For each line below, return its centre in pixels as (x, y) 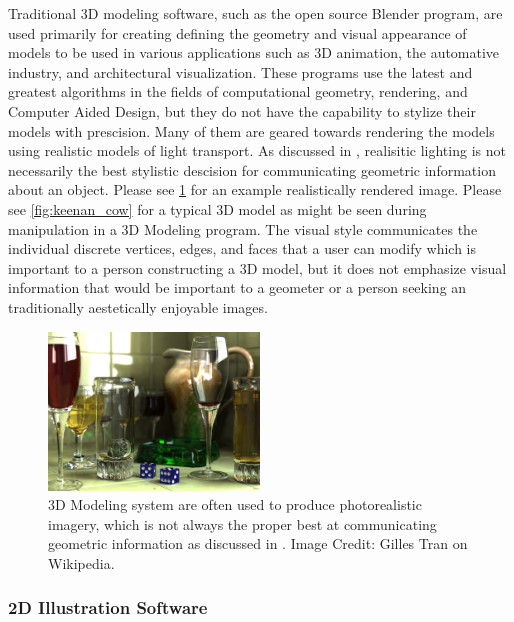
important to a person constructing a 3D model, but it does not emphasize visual (257, 267)
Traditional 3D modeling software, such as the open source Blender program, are (255, 13)
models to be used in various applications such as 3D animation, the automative (254, 52)
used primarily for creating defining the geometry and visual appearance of (237, 32)
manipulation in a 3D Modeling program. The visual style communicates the (243, 228)
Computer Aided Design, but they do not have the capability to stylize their (242, 110)
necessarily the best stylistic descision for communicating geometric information (252, 169)
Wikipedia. (81, 562)
